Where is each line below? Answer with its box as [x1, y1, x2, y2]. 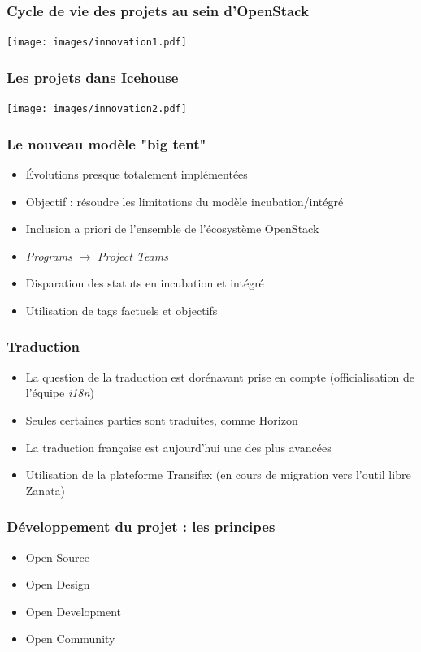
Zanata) [25, 481, 66, 499]
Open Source [25, 548, 90, 565]
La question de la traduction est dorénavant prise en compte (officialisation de [25, 368, 414, 385]
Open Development [25, 602, 122, 620]
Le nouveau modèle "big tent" [7, 133, 206, 153]
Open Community [25, 630, 115, 647]
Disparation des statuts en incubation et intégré [25, 274, 264, 291]
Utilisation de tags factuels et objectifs [25, 301, 218, 318]
